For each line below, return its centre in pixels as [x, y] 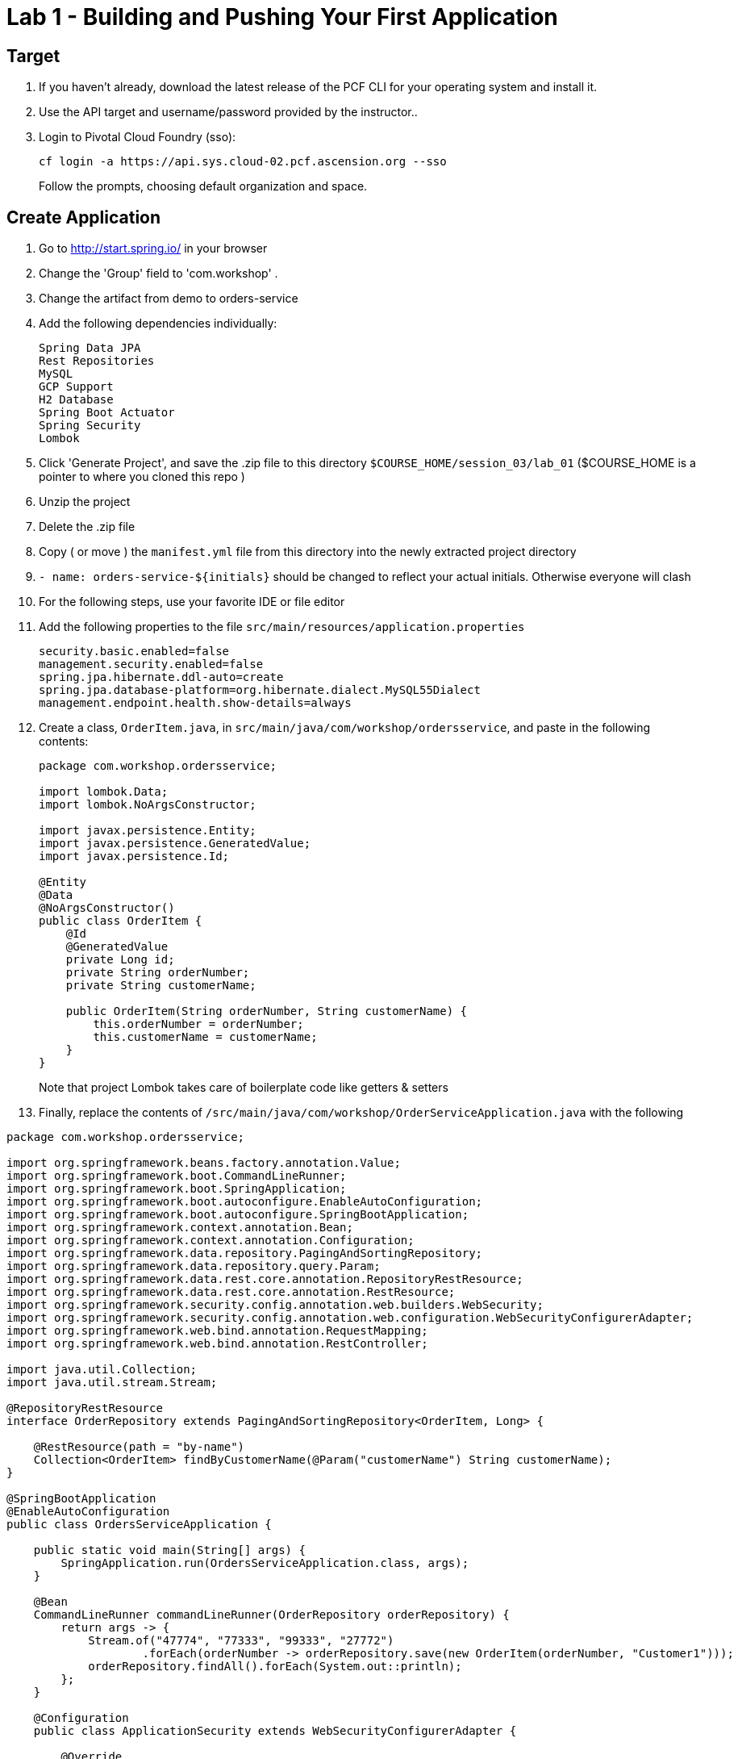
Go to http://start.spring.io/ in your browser [153, 249]
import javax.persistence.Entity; [148, 831]
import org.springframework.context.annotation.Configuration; [211, 1241]
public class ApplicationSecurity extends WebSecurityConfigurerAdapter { [275, 1731]
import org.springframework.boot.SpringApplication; [177, 1189]
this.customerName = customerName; [205, 1037]
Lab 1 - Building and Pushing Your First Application [282, 17]
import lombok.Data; [104, 792]
